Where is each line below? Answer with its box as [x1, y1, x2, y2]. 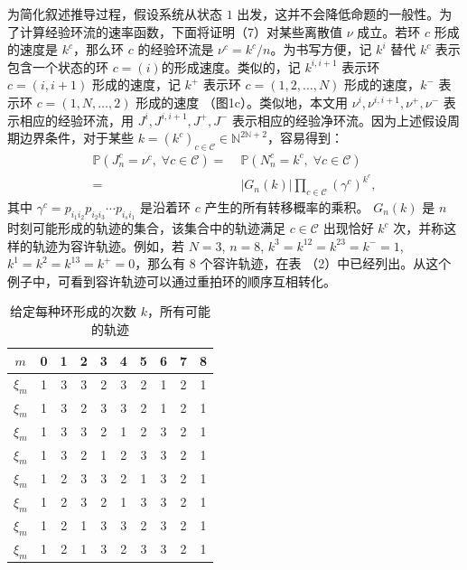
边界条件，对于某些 [19, 128, 134, 147]
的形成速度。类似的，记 [161, 57, 301, 76]
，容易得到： [266, 128, 343, 147]
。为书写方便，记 [270, 40, 372, 59]
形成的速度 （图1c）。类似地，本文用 [135, 92, 349, 111]
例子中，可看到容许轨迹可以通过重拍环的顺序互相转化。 [7, 271, 336, 290]
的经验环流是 [137, 40, 214, 59]
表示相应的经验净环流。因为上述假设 [232, 110, 448, 129]
